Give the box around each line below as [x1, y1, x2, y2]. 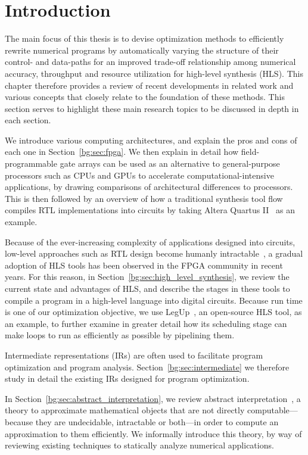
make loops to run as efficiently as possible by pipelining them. [5, 329, 235, 341]
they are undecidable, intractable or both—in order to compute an [35, 415, 279, 428]
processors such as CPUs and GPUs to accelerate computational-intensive [5, 169, 274, 181]
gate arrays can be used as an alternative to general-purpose [60, 157, 280, 170]
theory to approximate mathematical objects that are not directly [5, 404, 245, 416]
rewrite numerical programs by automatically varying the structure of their [5, 43, 279, 56]
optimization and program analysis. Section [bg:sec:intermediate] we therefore [5, 360, 290, 373]
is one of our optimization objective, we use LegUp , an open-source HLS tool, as [5, 306, 302, 318]
